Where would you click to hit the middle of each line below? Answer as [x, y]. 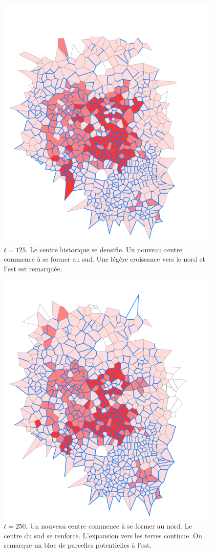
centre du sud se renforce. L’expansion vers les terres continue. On [103, 535]
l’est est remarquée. [33, 268]
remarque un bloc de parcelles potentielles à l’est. [78, 545]
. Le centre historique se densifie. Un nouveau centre [104, 249]
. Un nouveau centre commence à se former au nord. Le [109, 525]
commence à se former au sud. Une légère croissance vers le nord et [105, 259]
